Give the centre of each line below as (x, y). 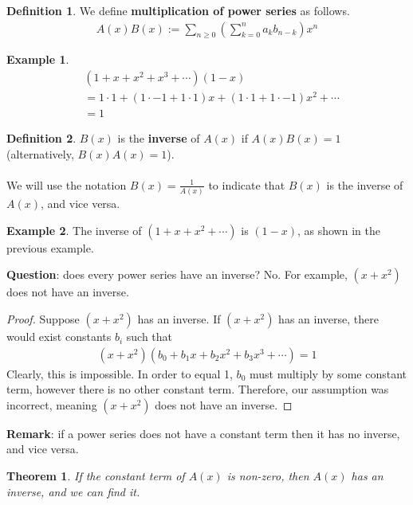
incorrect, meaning (52, 404)
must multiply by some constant (328, 373)
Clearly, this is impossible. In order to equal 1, (120, 373)
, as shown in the (338, 230)
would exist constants (59, 337)
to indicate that (247, 184)
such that (149, 337)
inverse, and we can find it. (73, 491)
